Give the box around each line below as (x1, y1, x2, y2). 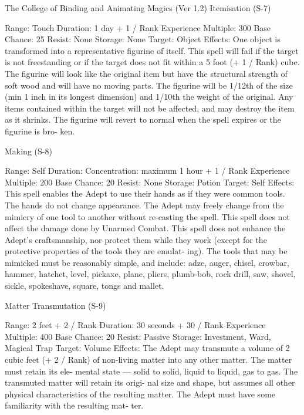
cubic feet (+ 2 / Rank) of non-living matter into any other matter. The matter (5, 353, 292, 366)
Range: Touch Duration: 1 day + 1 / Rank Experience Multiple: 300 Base (5, 21, 271, 33)
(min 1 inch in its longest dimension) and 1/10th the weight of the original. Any (5, 90, 293, 103)
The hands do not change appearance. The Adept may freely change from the (5, 198, 284, 211)
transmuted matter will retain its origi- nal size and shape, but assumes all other (5, 376, 295, 389)
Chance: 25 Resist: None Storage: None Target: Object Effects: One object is (5, 33, 281, 45)
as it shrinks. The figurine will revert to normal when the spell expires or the (5, 113, 281, 126)
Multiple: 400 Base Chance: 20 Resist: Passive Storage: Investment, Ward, (5, 330, 271, 342)
